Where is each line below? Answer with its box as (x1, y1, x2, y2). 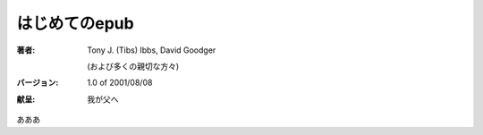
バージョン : (16, 77, 59, 89)
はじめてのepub (16, 13, 134, 33)
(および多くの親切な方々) (87, 61, 180, 72)
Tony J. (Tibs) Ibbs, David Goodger (87, 45, 216, 55)
